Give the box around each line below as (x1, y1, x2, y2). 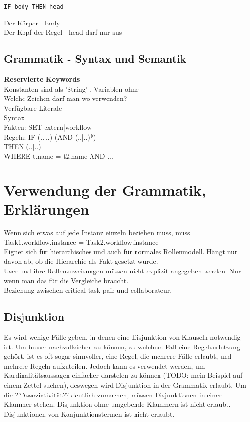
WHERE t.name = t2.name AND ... (4, 150, 113, 161)
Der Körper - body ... (4, 17, 68, 27)
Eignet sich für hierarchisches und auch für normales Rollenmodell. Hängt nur (4, 246, 238, 256)
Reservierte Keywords (4, 74, 80, 84)
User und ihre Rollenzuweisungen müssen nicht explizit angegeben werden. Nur (4, 266, 241, 276)
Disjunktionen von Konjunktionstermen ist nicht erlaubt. (4, 408, 175, 419)
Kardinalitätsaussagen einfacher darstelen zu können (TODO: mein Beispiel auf (4, 370, 243, 380)
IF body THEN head (4, 3, 64, 10)
